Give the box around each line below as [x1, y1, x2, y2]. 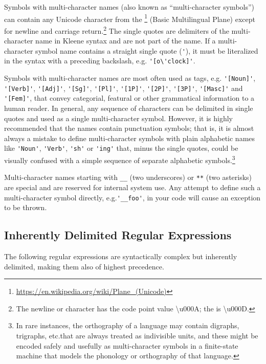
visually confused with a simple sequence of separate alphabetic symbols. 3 [4, 153, 235, 165]
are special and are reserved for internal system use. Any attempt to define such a [4, 181, 261, 192]
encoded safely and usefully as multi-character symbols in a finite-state [16, 340, 238, 351]
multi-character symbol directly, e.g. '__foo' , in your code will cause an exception [4, 192, 261, 202]
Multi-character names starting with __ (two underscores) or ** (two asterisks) [4, 172, 252, 183]
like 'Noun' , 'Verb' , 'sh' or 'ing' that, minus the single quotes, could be [4, 143, 238, 153]
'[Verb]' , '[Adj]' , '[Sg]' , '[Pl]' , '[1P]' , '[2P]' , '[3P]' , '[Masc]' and [4, 82, 243, 93]
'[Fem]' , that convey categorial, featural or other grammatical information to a [4, 93, 255, 103]
